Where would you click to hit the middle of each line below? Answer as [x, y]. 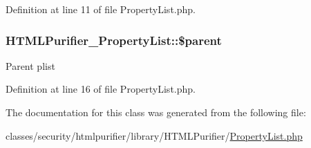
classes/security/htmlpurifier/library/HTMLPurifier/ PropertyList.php [154, 135]
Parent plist [30, 65]
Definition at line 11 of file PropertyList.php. [101, 9]
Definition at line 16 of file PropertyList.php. [101, 89]
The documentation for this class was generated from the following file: [156, 112]
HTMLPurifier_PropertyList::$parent [114, 40]
